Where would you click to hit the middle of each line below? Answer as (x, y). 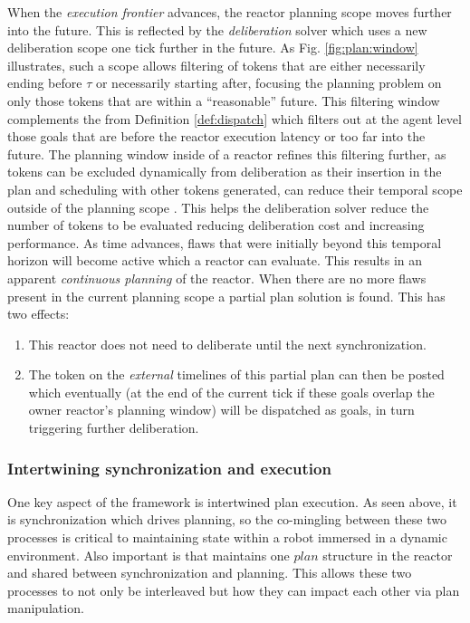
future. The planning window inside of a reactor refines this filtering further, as (227, 153)
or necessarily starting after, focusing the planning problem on (269, 83)
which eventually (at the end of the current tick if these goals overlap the (231, 392)
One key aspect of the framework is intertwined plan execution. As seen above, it (232, 501)
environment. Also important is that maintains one (149, 555)
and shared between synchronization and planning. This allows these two (210, 573)
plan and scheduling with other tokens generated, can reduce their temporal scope (235, 189)
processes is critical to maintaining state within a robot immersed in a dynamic (227, 537)
